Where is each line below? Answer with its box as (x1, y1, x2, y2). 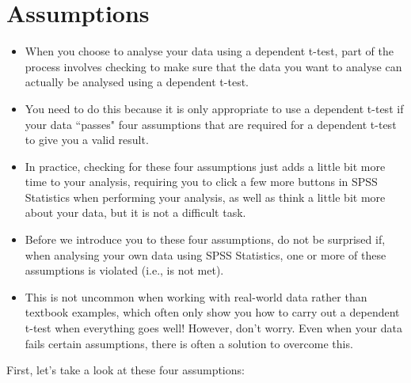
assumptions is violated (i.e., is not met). (25, 262, 224, 279)
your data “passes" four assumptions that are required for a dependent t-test (25, 116, 397, 132)
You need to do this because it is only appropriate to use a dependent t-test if (25, 100, 404, 116)
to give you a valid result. (25, 131, 149, 148)
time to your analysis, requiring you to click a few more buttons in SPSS (25, 173, 378, 190)
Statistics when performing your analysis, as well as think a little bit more (25, 188, 386, 205)
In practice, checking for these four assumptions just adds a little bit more (25, 157, 386, 174)
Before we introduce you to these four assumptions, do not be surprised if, (25, 231, 386, 248)
